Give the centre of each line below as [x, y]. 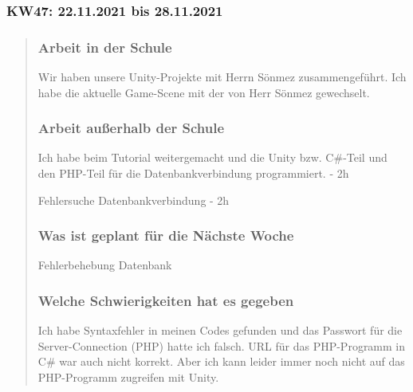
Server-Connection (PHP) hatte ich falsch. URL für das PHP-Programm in [222, 345]
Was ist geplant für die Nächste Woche [166, 235]
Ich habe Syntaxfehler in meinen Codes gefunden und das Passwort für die [220, 330]
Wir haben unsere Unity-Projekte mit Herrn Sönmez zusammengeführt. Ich [222, 77]
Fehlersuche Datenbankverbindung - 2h [134, 200]
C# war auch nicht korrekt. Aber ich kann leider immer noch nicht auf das [221, 361]
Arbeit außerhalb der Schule [131, 128]
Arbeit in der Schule [105, 47]
